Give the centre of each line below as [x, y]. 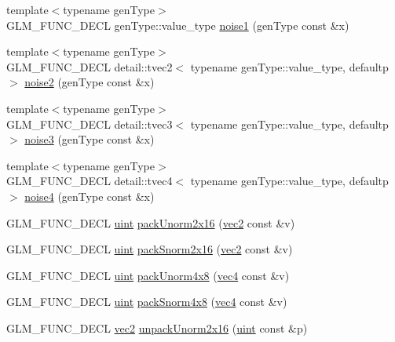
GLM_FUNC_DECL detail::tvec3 [90, 124]
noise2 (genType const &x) [90, 82]
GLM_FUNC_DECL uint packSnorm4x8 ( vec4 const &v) [147, 302]
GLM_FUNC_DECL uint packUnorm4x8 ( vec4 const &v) [148, 275]
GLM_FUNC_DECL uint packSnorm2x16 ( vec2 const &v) [150, 249]
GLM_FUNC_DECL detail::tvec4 [90, 181]
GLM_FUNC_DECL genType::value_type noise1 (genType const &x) [178, 25]
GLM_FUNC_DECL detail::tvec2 [90, 66]
